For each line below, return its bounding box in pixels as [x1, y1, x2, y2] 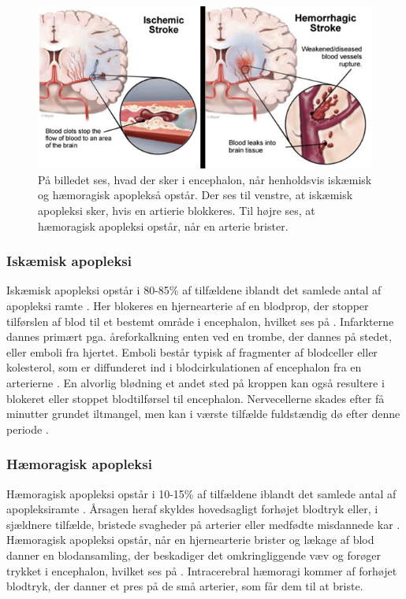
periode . [6, 420, 49, 437]
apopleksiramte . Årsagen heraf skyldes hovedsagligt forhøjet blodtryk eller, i [6, 501, 378, 517]
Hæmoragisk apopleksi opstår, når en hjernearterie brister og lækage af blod [6, 531, 374, 548]
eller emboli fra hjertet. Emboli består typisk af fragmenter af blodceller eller [6, 343, 378, 360]
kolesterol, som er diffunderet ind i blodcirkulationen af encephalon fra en [6, 359, 362, 375]
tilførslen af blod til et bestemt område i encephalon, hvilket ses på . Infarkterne [6, 312, 394, 329]
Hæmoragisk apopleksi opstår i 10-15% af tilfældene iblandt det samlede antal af [6, 485, 397, 501]
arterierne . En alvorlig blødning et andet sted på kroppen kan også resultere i [6, 375, 385, 391]
